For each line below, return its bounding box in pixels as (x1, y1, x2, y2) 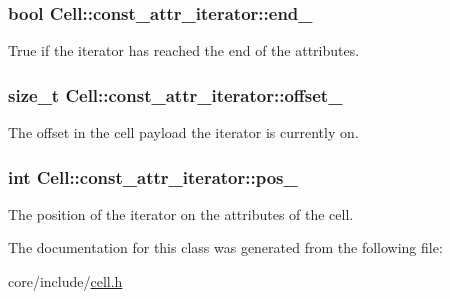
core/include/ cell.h (8, 271, 123, 292)
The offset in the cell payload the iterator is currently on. (8, 122, 359, 143)
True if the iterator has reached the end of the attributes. (8, 40, 360, 61)
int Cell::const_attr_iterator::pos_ (8, 164, 298, 189)
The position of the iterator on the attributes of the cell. (8, 203, 354, 224)
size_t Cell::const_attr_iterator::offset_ (8, 82, 343, 107)
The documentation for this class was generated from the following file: (8, 237, 443, 258)
